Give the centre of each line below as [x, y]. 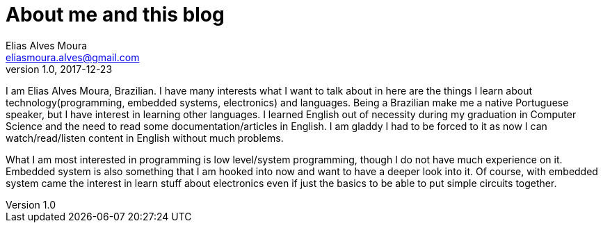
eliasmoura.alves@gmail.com [73, 57]
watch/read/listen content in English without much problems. [145, 138]
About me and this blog [115, 15]
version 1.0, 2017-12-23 [59, 69]
